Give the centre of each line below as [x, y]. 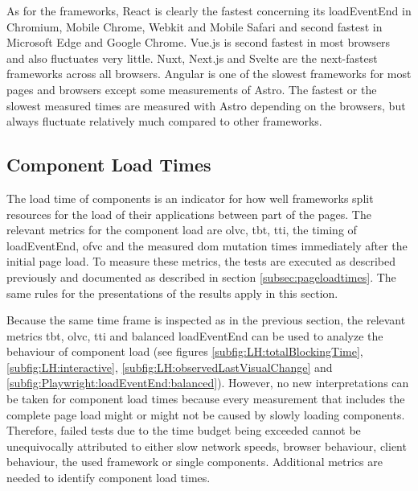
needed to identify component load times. [109, 478]
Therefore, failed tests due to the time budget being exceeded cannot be [184, 430]
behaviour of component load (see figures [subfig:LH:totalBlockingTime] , [185, 351]
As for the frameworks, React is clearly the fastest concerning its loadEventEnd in [209, 10]
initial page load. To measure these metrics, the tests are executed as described [201, 261]
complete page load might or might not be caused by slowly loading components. [206, 414]
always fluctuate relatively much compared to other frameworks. [164, 121]
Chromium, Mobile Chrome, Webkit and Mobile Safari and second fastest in [195, 26]
